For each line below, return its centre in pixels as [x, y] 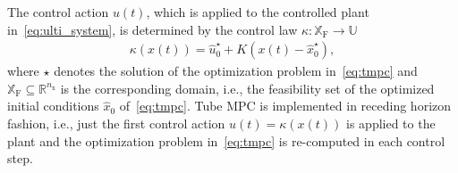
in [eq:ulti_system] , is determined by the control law [153, 29]
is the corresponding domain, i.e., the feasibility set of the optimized [247, 88]
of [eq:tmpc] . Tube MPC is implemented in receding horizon [285, 106]
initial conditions [53, 106]
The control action [58, 12]
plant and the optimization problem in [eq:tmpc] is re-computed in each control [226, 140]
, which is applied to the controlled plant [258, 12]
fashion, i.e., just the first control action [116, 123]
